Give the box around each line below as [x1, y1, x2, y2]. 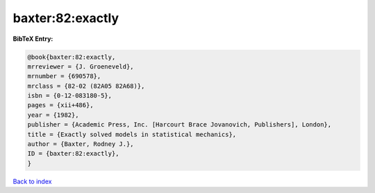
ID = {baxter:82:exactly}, [27, 149, 119, 158]
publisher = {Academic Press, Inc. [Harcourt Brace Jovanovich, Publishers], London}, [27, 121, 332, 129]
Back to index [12, 177, 52, 185]
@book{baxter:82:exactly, [27, 53, 116, 61]
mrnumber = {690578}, [27, 73, 101, 80]
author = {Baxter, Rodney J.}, [27, 140, 135, 148]
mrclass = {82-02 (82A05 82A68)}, [27, 82, 145, 90]
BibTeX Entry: [12, 35, 53, 43]
